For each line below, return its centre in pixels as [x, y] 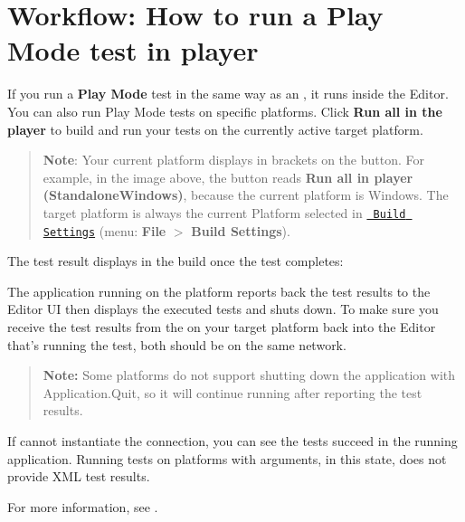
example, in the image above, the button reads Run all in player [228, 177]
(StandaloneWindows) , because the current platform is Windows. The [246, 195]
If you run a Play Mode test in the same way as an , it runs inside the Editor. [228, 94]
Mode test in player [133, 50]
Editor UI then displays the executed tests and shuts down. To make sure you [223, 309]
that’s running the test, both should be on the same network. [177, 344]
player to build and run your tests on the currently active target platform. [215, 129]
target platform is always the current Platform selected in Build [224, 212]
